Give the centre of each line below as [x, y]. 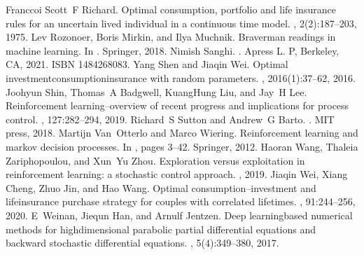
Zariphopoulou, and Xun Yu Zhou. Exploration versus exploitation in [155, 160]
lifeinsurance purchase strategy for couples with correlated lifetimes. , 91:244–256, [181, 201]
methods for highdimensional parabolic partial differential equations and [161, 229]
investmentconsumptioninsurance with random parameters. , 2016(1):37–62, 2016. [181, 77]
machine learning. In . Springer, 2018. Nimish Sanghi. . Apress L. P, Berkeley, [173, 50]
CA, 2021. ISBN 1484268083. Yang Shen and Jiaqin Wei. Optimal [147, 64]
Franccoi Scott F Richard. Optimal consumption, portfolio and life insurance [171, 9]
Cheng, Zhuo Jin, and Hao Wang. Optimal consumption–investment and [161, 187]
